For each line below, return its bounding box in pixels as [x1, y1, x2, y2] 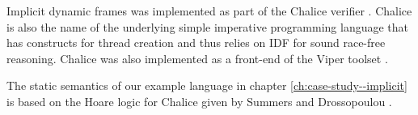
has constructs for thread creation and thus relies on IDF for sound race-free [6, 34, 386, 51]
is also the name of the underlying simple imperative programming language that [6, 18, 409, 35]
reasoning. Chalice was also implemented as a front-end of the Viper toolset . [6, 49, 388, 66]
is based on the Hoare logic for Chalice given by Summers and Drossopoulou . [6, 92, 392, 109]
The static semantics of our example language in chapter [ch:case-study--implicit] [6, 77, 407, 94]
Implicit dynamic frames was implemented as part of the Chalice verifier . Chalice [6, 2, 412, 19]
